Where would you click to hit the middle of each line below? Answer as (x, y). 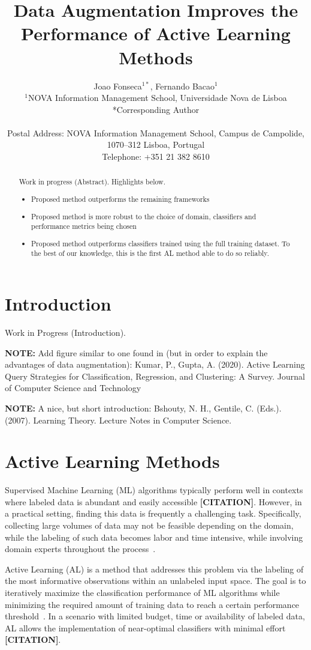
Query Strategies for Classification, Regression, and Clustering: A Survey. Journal (155, 376)
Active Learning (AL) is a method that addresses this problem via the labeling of (154, 569)
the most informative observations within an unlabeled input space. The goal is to (155, 581)
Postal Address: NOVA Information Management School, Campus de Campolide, (156, 132)
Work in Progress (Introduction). (65, 332)
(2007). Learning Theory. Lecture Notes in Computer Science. (118, 420)
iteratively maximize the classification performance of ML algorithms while (142, 593)
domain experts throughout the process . (80, 549)
